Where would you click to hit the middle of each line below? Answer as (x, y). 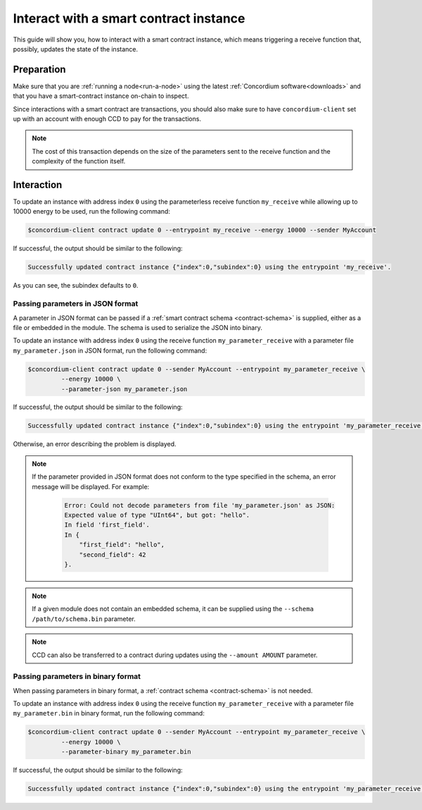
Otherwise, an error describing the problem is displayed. (95, 444)
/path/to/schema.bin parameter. (84, 619)
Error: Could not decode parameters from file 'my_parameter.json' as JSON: (200, 505)
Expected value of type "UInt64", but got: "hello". (157, 515)
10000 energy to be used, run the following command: (91, 211)
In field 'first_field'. (107, 525)
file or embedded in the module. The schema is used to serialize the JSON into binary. (138, 327)
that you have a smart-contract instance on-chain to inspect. (101, 96)
